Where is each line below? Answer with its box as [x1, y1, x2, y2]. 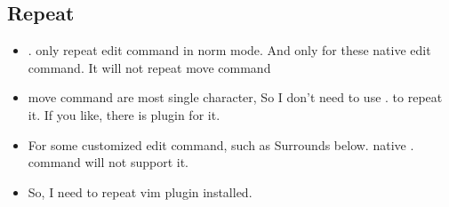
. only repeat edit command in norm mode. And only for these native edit [28, 41, 431, 60]
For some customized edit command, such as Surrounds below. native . [28, 135, 414, 154]
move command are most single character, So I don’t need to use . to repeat [28, 88, 443, 107]
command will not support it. [28, 153, 188, 171]
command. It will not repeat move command [28, 58, 271, 76]
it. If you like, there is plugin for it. [28, 105, 220, 123]
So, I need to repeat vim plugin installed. [28, 182, 253, 201]
